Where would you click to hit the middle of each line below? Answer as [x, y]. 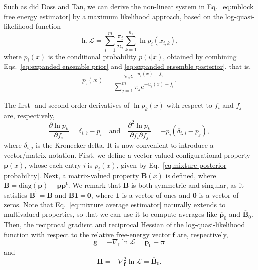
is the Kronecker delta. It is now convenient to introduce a [125, 145]
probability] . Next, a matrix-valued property [72, 175]
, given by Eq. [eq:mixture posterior [172, 165]
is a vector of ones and [156, 194]
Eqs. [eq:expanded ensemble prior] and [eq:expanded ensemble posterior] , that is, [128, 66]
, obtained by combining [200, 56]
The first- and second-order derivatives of [67, 104]
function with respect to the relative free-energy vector [87, 234]
